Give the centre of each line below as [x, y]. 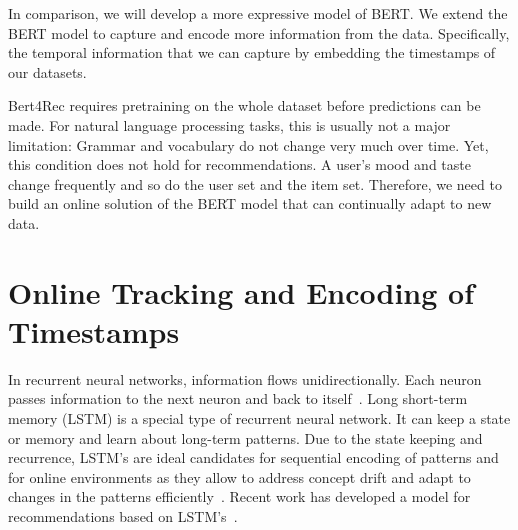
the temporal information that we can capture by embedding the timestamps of [252, 52]
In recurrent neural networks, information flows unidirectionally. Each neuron [245, 378]
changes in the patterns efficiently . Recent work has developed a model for [239, 496]
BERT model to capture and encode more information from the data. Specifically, [259, 32]
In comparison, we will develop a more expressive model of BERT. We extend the [258, 13]
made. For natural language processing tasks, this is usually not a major [229, 124]
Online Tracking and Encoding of [241, 291]
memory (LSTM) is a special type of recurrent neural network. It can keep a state [259, 418]
